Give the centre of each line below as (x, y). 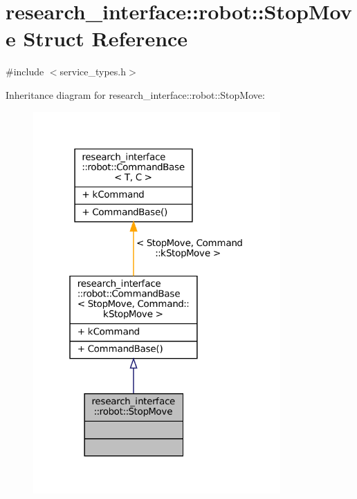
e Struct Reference (97, 38)
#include (25, 72)
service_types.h (93, 72)
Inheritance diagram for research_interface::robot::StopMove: (135, 94)
